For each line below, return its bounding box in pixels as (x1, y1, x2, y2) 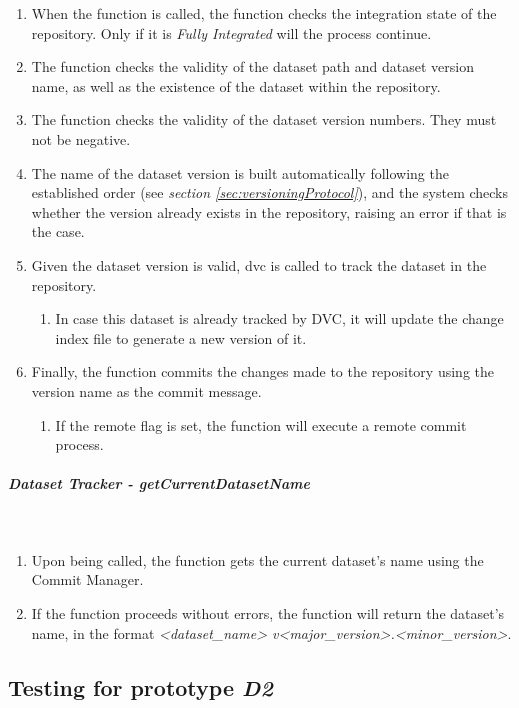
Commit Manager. (31, 569, 144, 590)
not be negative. (31, 128, 131, 149)
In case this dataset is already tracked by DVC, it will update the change (55, 308, 504, 329)
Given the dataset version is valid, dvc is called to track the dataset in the (31, 254, 487, 275)
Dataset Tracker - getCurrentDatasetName (8, 473, 310, 494)
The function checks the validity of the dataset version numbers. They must (31, 109, 497, 130)
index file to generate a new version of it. (55, 327, 307, 348)
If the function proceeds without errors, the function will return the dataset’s (31, 603, 505, 624)
